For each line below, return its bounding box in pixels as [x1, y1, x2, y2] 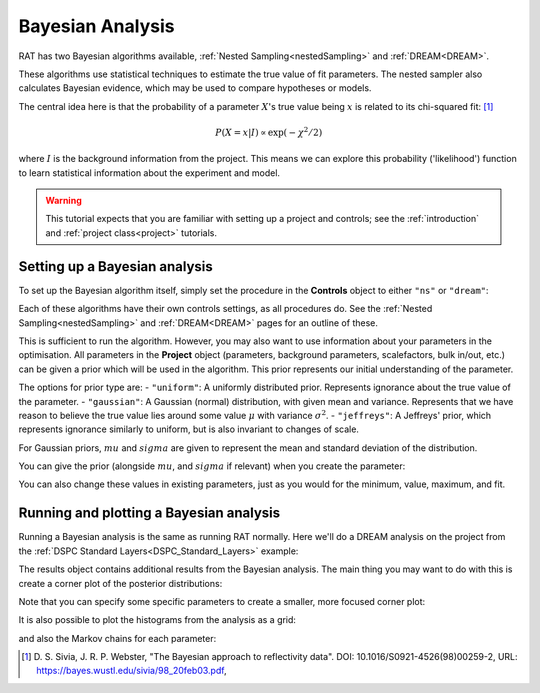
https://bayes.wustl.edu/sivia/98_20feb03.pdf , [36, 665, 227, 677]
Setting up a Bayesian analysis [18, 258, 214, 275]
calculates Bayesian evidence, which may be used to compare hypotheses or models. [18, 82, 372, 94]
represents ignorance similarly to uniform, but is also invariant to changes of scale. [18, 423, 360, 435]
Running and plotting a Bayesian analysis [18, 505, 281, 522]
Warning [45, 195, 82, 207]
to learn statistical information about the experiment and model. [18, 166, 280, 179]
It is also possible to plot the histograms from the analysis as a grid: [18, 614, 297, 626]
